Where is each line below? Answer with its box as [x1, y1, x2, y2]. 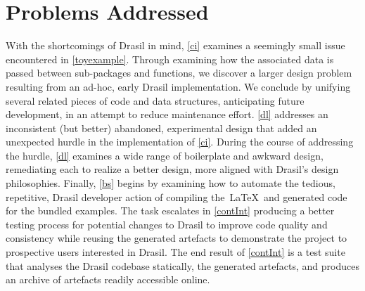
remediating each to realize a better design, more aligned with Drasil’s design [6, 162, 339, 176]
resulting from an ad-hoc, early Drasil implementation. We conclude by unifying [6, 79, 351, 93]
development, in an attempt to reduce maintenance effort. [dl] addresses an [6, 107, 328, 122]
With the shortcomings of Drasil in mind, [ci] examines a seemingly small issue [6, 38, 345, 53]
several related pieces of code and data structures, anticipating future [6, 93, 305, 108]
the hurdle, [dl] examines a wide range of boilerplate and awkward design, [6, 148, 324, 162]
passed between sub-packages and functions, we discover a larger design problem [6, 65, 352, 80]
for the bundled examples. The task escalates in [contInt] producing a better [6, 203, 335, 218]
